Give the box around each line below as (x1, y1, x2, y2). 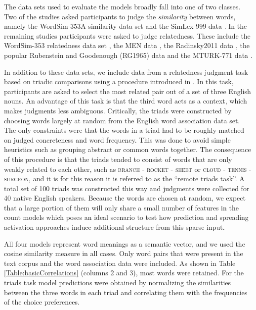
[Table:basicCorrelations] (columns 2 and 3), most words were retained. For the (4, 267, 244, 278)
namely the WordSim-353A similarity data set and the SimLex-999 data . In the (4, 21, 247, 31)
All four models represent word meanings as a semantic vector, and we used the (4, 238, 245, 249)
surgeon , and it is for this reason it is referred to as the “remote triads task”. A (4, 173, 245, 184)
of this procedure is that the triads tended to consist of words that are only (4, 154, 232, 164)
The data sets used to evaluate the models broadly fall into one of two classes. (4, 1, 241, 11)
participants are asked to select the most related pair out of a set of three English (4, 86, 251, 96)
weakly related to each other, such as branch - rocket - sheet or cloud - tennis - (4, 163, 252, 174)
